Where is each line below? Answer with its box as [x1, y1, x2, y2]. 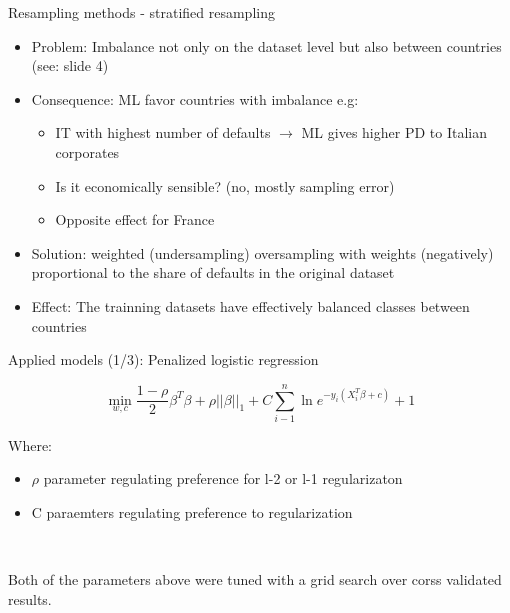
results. [8, 588, 52, 609]
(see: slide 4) [31, 55, 109, 76]
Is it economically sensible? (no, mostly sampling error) [55, 175, 395, 196]
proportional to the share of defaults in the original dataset [31, 262, 395, 283]
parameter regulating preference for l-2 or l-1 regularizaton [43, 468, 403, 489]
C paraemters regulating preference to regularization [31, 502, 353, 523]
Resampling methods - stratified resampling [8, 2, 275, 22]
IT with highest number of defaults [55, 122, 271, 143]
